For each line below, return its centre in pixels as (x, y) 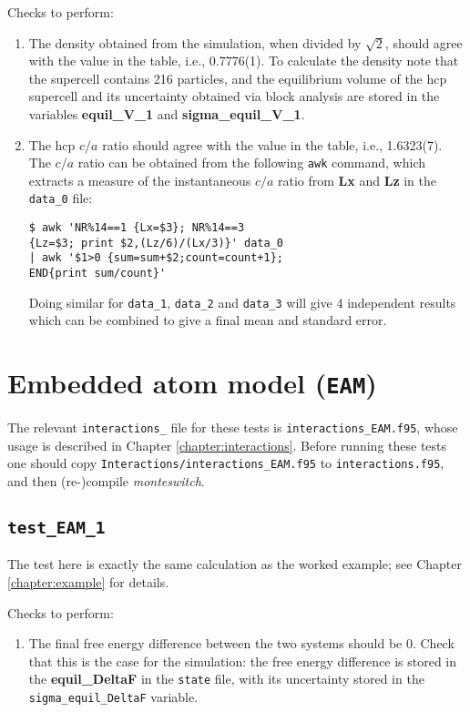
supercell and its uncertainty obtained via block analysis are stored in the (234, 96)
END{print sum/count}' (97, 274)
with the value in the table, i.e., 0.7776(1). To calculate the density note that (244, 61)
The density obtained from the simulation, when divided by (195, 42)
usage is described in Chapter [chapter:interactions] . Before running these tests (227, 445)
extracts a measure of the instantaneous (140, 180)
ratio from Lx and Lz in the (357, 180)
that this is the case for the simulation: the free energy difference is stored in (243, 661)
